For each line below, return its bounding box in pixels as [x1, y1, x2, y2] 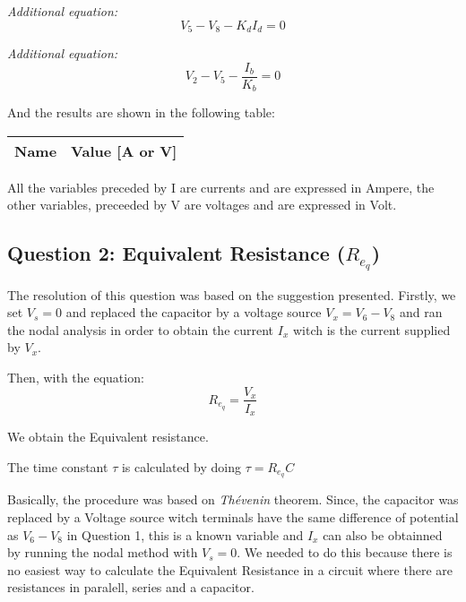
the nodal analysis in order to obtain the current [7, 320, 274, 339]
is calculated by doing [121, 457, 241, 476]
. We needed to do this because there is [237, 543, 453, 562]
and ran [399, 303, 443, 322]
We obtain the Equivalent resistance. [7, 427, 209, 446]
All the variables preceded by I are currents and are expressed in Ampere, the [7, 177, 435, 196]
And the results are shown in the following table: [7, 103, 275, 122]
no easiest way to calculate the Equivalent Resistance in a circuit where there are [7, 560, 453, 579]
